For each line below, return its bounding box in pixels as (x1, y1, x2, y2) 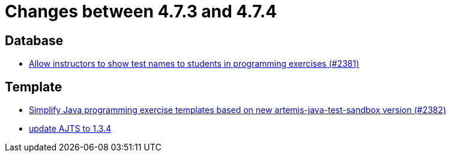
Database (5, 32, 64, 48)
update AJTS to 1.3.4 (29, 123, 111, 134)
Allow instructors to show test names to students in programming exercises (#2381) (29, 58, 360, 69)
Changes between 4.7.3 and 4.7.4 (5, 1, 277, 22)
